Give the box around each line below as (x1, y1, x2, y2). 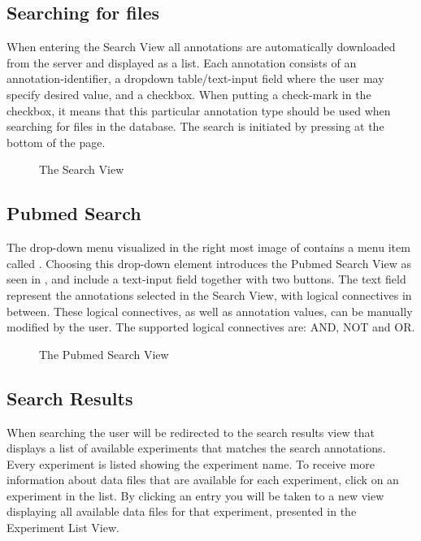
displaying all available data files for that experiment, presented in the (7, 503, 357, 520)
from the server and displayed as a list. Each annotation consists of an (7, 54, 357, 71)
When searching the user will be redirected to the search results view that (7, 423, 375, 440)
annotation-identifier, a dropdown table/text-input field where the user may (7, 70, 384, 87)
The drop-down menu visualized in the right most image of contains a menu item (7, 239, 410, 256)
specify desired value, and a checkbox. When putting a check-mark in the (7, 85, 371, 102)
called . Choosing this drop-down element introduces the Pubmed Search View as (7, 254, 411, 271)
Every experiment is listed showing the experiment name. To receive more (7, 455, 375, 472)
